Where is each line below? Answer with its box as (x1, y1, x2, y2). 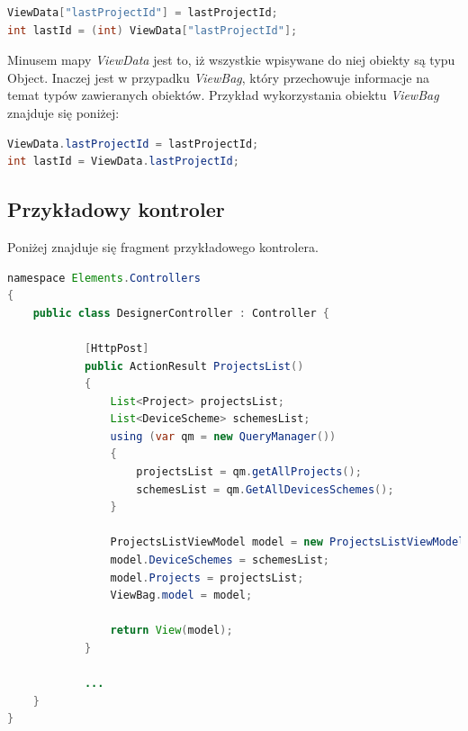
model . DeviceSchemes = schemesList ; (110, 554, 330, 567)
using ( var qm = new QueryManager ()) (110, 429, 337, 443)
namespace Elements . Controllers (7, 271, 201, 284)
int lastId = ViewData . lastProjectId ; (7, 155, 239, 168)
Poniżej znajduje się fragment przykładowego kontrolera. (7, 237, 319, 256)
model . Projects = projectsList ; (110, 571, 304, 584)
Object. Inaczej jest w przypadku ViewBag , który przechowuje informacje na (7, 68, 429, 86)
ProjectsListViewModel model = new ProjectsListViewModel (110, 536, 465, 549)
